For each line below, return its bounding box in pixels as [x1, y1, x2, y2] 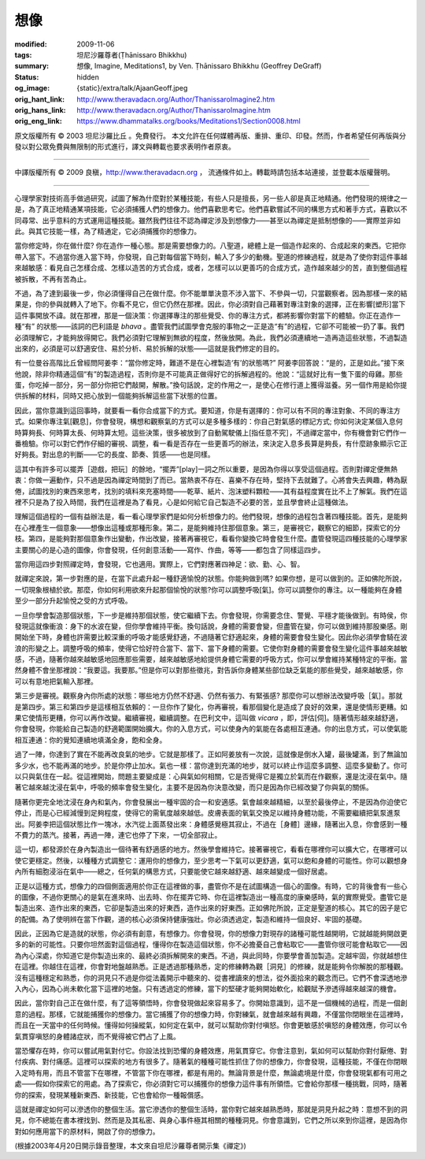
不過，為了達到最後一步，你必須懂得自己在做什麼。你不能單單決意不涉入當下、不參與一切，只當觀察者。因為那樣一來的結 [14, 288, 408, 298]
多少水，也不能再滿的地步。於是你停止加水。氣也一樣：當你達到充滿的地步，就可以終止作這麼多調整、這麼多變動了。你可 [14, 760, 408, 770]
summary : [14, 61, 50, 71]
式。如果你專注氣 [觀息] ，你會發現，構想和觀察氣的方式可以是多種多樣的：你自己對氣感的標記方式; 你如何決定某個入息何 [14, 417, 403, 426]
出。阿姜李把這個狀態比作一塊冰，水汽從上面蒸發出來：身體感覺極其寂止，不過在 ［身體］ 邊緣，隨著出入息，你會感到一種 [14, 819, 408, 829]
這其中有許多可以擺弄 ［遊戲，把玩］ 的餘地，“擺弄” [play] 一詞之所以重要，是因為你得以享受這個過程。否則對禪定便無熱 [14, 464, 398, 474]
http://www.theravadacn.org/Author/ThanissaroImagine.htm [76, 105, 271, 114]
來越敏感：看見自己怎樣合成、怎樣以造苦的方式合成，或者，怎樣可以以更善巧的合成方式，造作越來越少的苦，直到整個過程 [14, 263, 408, 273]
